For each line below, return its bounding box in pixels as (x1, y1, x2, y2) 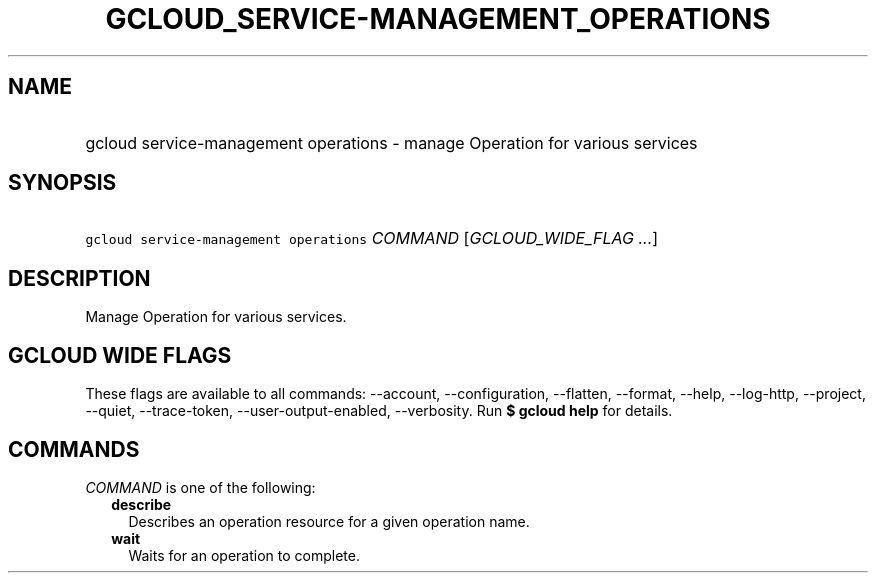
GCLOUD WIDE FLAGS (8, 342, 232, 368)
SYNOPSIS (8, 170, 117, 196)
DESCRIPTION (8, 265, 151, 291)
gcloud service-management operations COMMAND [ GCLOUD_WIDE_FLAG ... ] (85, 228, 659, 249)
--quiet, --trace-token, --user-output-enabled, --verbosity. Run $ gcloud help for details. (85, 402, 673, 420)
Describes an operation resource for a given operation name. (128, 512, 530, 530)
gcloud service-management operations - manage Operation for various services (85, 132, 698, 153)
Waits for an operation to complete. (128, 546, 360, 564)
